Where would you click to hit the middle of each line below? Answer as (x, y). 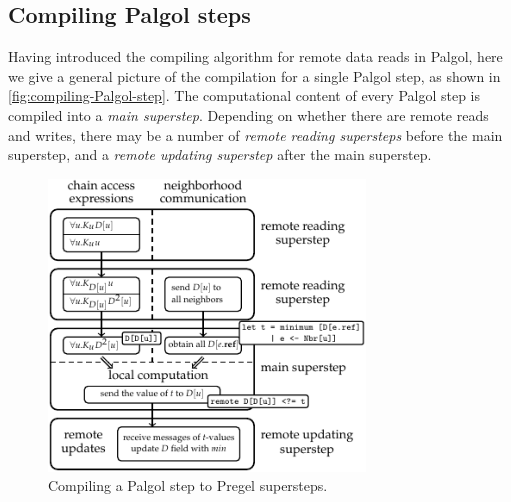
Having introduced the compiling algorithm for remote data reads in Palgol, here (255, 56)
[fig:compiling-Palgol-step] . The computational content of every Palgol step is (244, 95)
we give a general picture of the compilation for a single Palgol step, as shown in (254, 75)
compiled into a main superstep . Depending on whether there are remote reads (248, 114)
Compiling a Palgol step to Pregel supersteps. (188, 485)
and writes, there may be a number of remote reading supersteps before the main (255, 134)
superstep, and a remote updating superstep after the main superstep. (220, 154)
